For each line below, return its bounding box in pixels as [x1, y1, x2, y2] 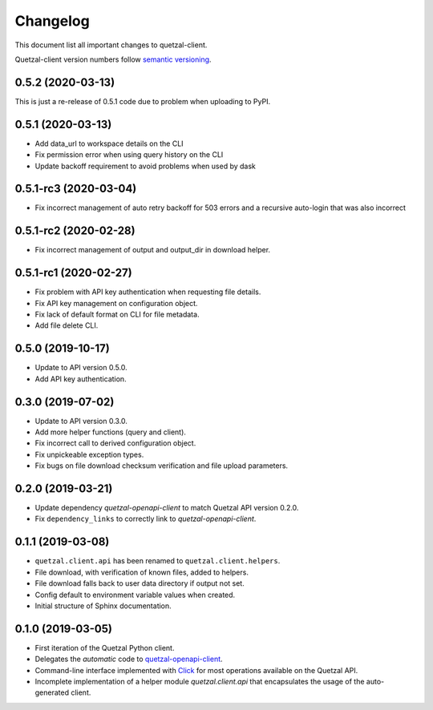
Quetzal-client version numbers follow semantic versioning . [14, 54, 212, 64]
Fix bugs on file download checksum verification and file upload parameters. [34, 461, 289, 470]
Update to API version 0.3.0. [34, 416, 128, 426]
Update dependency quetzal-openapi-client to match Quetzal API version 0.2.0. [34, 503, 299, 513]
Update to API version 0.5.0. [34, 363, 127, 373]
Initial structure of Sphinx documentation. [34, 601, 172, 611]
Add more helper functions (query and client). [34, 427, 186, 437]
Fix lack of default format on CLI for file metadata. [34, 309, 200, 320]
